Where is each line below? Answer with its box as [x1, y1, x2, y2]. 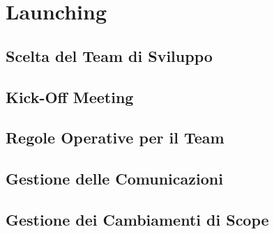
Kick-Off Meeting [6, 86, 134, 107]
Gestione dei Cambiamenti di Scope [6, 208, 269, 230]
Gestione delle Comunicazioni [6, 168, 223, 189]
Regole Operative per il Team [6, 127, 224, 148]
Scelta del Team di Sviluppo [6, 45, 213, 66]
